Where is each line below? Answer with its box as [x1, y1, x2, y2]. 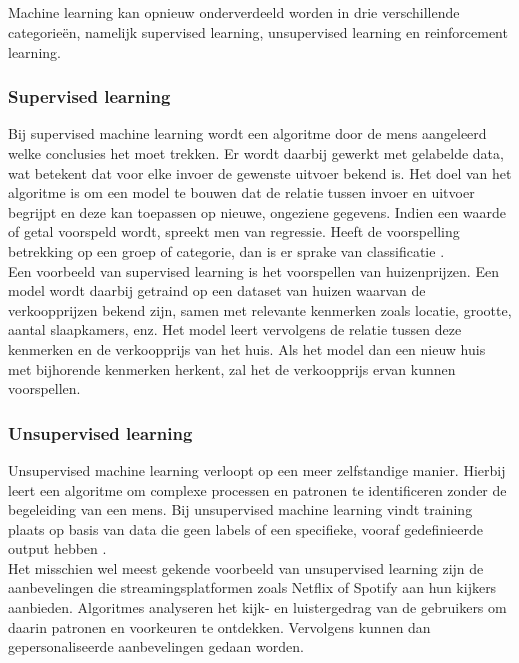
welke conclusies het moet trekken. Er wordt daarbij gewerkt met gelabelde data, [8, 142, 504, 163]
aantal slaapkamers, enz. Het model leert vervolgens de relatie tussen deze [8, 319, 462, 340]
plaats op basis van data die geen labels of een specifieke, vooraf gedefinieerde [8, 518, 483, 539]
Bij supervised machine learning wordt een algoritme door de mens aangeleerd [8, 123, 487, 144]
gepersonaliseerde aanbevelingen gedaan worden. [8, 636, 304, 657]
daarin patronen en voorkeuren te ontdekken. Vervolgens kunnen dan [8, 616, 431, 637]
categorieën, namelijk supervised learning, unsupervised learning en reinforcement [8, 21, 508, 42]
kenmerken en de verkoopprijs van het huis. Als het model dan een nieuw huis [8, 338, 486, 359]
